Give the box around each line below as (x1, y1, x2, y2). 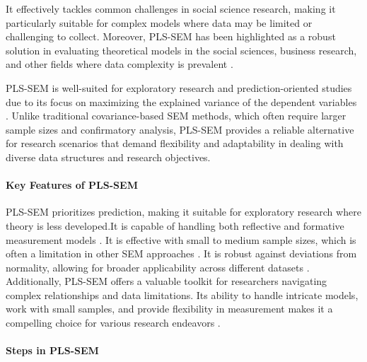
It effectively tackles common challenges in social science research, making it (6, 1, 336, 16)
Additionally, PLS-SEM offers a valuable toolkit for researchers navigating (6, 274, 327, 288)
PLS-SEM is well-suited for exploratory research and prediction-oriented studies (6, 80, 352, 95)
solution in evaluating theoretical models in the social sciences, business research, (6, 42, 357, 57)
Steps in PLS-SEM (6, 343, 99, 358)
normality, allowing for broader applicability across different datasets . (6, 259, 310, 274)
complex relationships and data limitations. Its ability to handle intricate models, (6, 287, 359, 302)
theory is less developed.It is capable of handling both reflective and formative (6, 218, 344, 233)
